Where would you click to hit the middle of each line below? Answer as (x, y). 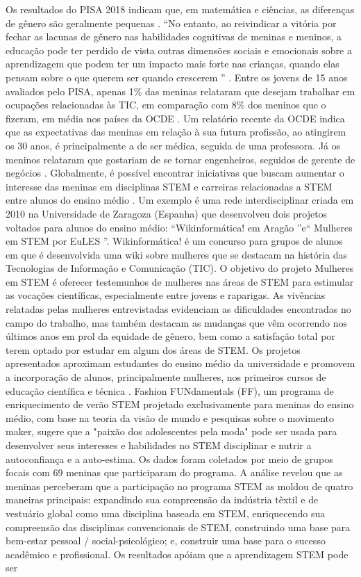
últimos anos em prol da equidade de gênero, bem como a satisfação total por (170, 336)
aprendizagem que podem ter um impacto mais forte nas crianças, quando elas (173, 64)
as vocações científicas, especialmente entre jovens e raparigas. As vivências (166, 295)
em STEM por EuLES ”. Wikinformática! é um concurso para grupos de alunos (174, 241)
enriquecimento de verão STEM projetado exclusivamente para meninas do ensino (180, 404)
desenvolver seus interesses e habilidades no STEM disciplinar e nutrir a (159, 445)
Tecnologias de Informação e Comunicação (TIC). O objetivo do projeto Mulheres (180, 268)
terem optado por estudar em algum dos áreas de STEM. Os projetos (153, 349)
